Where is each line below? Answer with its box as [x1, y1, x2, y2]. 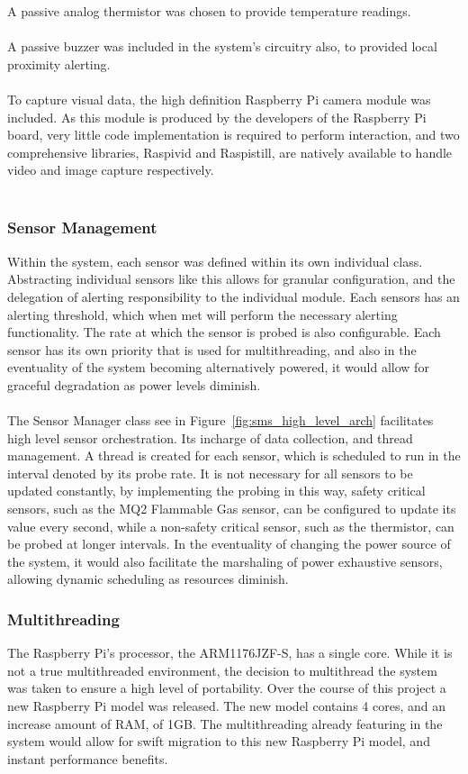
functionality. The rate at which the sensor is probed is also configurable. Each [7, 323, 441, 341]
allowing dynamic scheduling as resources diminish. [7, 569, 289, 588]
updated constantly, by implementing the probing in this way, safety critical [7, 481, 426, 500]
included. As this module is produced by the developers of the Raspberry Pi [7, 107, 427, 126]
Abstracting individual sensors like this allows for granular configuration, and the [7, 269, 455, 288]
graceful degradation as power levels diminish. [7, 375, 261, 394]
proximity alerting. [7, 54, 111, 73]
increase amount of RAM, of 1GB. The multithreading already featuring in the [7, 714, 443, 733]
